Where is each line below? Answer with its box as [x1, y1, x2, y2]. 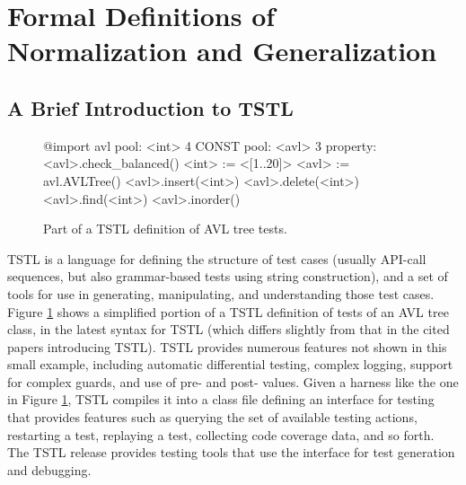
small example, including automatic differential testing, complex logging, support [7, 355, 453, 374]
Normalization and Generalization [7, 32, 437, 69]
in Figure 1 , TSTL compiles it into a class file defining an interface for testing [7, 390, 435, 409]
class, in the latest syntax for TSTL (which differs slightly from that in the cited [7, 320, 450, 339]
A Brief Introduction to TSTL [7, 93, 294, 121]
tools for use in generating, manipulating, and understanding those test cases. [7, 284, 435, 303]
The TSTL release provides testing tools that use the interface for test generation [7, 443, 455, 462]
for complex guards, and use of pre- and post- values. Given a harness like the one [7, 372, 459, 391]
